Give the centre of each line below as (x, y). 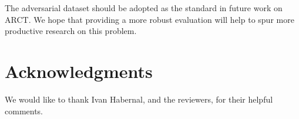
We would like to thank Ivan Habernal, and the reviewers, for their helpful (139, 99)
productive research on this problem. (71, 31)
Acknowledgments (79, 71)
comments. (24, 110)
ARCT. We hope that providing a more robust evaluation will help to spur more (149, 19)
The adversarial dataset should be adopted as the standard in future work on (144, 8)
